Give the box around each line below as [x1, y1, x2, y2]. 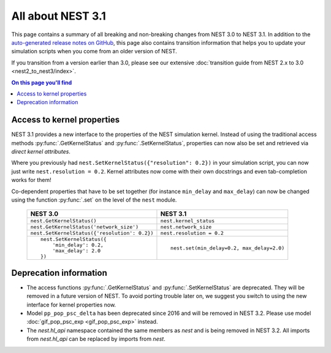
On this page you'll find [11, 78, 72, 86]
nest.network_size [160, 224, 212, 230]
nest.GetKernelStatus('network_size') [30, 224, 139, 230]
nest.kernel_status [160, 218, 215, 224]
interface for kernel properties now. [26, 301, 116, 308]
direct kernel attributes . [11, 148, 70, 155]
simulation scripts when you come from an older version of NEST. [11, 48, 177, 55]
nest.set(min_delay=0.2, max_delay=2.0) [170, 245, 285, 251]
